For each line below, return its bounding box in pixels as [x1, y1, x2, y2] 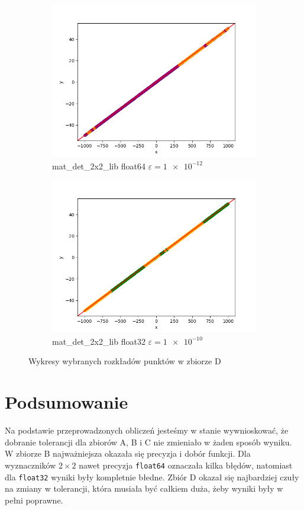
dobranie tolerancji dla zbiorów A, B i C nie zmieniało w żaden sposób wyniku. [5, 435, 292, 448]
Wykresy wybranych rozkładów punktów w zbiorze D [28, 355, 221, 367]
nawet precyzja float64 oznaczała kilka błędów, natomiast [79, 458, 293, 471]
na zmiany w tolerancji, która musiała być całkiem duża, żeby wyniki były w [5, 482, 283, 495]
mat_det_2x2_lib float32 [52, 335, 145, 347]
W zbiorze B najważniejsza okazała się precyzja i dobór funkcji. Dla [5, 447, 251, 460]
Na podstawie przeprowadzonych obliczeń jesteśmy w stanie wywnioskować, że [5, 424, 289, 437]
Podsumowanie [5, 390, 128, 414]
